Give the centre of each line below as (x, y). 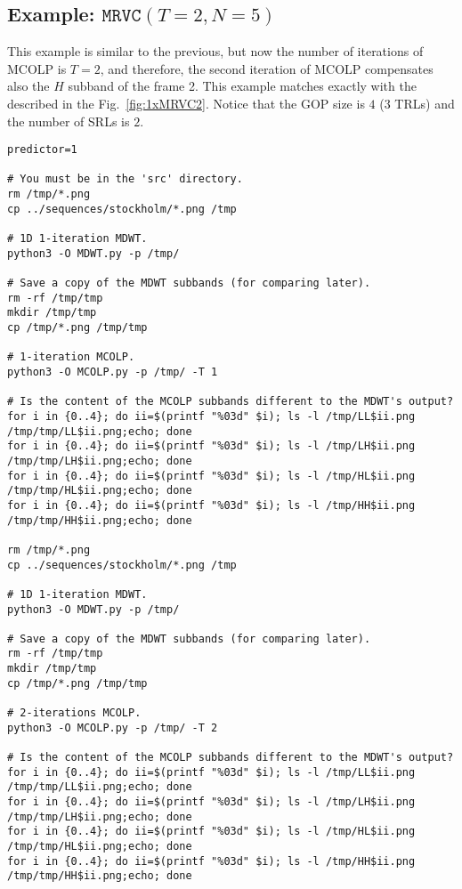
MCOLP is (37, 68)
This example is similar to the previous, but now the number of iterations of (215, 51)
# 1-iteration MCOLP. (71, 357)
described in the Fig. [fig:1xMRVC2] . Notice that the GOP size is (186, 103)
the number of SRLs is (69, 121)
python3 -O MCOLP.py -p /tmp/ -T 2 (113, 727)
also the (28, 86)
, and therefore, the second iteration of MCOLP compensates (267, 68)
